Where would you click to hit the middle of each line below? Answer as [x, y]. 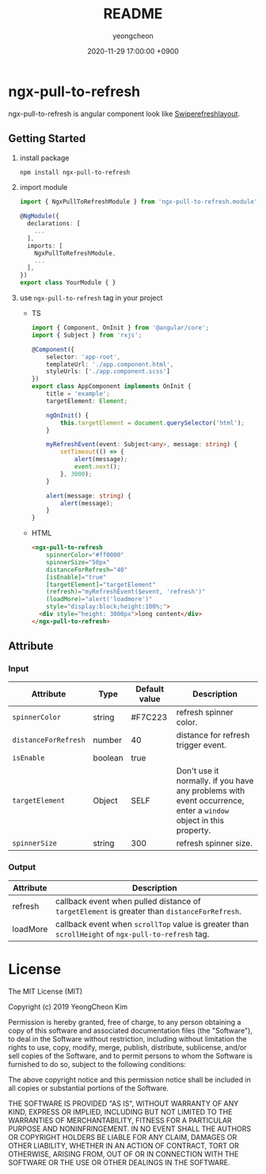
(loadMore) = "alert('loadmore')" [99, 599]
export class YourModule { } [68, 283]
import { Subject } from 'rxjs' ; [87, 335]
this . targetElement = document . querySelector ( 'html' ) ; [152, 423]
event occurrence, [210, 801]
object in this [200, 821]
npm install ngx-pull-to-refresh [75, 172]
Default [150, 689]
